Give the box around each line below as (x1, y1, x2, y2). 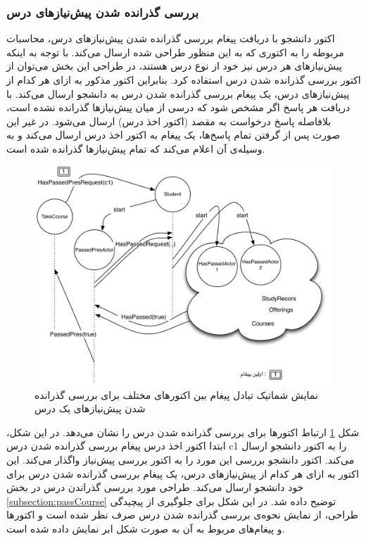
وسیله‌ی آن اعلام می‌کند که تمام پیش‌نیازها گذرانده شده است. (6, 141, 265, 155)
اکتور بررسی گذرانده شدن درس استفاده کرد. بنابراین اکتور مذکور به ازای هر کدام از (6, 72, 361, 87)
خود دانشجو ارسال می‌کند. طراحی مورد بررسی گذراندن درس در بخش (6, 480, 304, 495)
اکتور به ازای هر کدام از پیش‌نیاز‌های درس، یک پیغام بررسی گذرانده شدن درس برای (6, 466, 359, 480)
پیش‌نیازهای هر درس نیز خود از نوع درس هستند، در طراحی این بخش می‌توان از (6, 58, 342, 73)
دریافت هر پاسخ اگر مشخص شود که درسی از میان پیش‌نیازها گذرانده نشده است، (6, 100, 351, 115)
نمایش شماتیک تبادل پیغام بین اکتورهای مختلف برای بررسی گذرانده (34, 387, 318, 402)
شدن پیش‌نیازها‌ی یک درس (34, 401, 146, 416)
